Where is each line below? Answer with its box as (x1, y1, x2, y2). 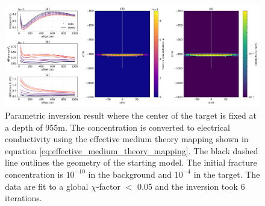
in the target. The (193, 167, 260, 180)
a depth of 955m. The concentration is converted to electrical (5, 120, 230, 133)
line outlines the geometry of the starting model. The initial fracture (5, 156, 257, 169)
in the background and (88, 167, 172, 180)
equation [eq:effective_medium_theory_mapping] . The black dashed (5, 144, 258, 157)
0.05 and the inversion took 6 (137, 179, 245, 192)
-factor (96, 179, 121, 192)
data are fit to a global (5, 179, 89, 192)
